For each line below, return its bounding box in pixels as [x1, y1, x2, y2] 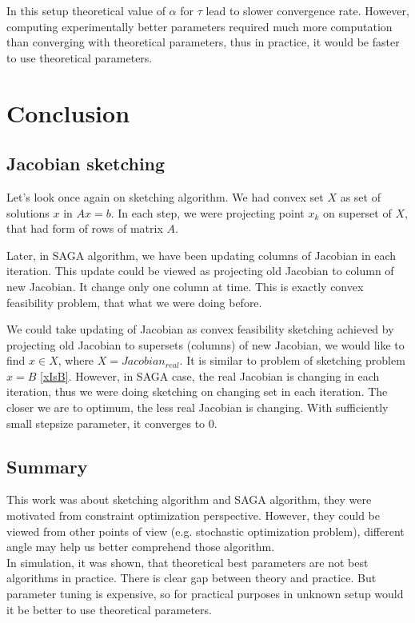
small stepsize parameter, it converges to [6, 414, 206, 431]
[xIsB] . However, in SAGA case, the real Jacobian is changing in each [39, 367, 380, 384]
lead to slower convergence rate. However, [206, 2, 409, 18]
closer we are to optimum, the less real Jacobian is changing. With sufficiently [6, 399, 389, 416]
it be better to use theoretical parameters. [6, 601, 212, 617]
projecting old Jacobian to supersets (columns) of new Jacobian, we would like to [6, 336, 405, 353]
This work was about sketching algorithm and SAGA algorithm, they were [6, 491, 372, 508]
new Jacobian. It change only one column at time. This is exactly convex [6, 278, 364, 294]
